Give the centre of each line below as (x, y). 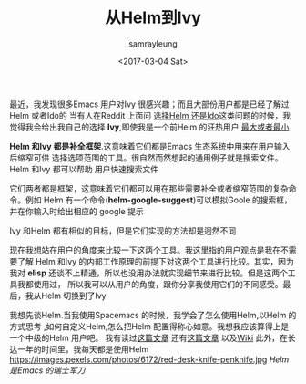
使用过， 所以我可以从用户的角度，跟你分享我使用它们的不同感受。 (158, 284)
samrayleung (153, 43)
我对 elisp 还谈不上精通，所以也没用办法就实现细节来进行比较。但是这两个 (149, 273)
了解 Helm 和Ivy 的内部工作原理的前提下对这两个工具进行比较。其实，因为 (155, 261)
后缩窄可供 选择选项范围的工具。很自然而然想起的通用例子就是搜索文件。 (146, 157)
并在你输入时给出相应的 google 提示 (76, 211)
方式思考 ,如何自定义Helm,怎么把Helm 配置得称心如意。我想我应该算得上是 (149, 326)
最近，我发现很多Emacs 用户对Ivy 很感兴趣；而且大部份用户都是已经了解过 (149, 104)
